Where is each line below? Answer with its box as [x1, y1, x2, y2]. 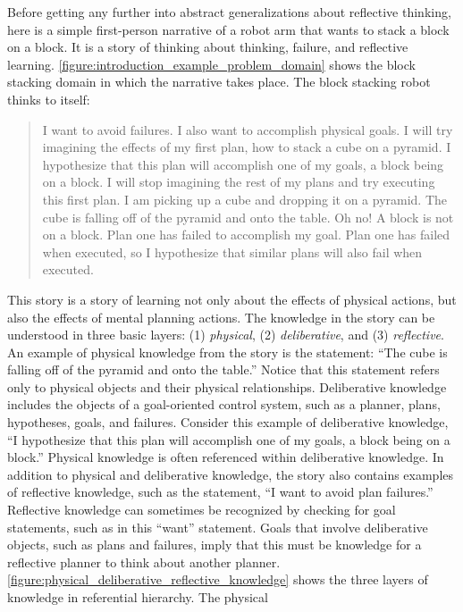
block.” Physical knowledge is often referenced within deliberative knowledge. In [7, 448, 444, 466]
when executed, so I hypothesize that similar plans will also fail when [42, 242, 423, 261]
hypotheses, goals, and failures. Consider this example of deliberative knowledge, [7, 413, 449, 432]
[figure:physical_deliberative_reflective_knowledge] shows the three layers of [7, 570, 428, 589]
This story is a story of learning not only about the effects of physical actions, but [7, 289, 457, 308]
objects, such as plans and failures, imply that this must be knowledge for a [7, 535, 422, 554]
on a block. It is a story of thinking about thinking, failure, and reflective [7, 38, 408, 56]
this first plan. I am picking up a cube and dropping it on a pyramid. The [42, 189, 448, 208]
